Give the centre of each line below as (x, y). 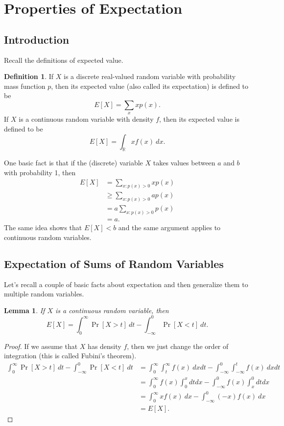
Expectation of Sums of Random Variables (114, 263)
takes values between (184, 163)
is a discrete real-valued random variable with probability (150, 76)
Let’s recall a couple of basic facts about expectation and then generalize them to (126, 284)
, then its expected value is (199, 119)
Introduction (37, 39)
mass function (25, 86)
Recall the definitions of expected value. (64, 60)
